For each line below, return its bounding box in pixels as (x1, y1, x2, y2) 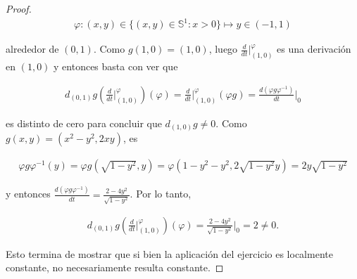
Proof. (6, 1, 32, 15)
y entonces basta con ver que (54, 58, 178, 73)
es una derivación (277, 41, 351, 56)
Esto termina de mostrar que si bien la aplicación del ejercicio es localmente (6, 246, 333, 261)
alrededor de (6, 41, 59, 56)
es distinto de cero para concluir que (6, 115, 162, 130)
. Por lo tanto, (130, 186, 192, 201)
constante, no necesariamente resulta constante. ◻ (6, 260, 224, 275)
